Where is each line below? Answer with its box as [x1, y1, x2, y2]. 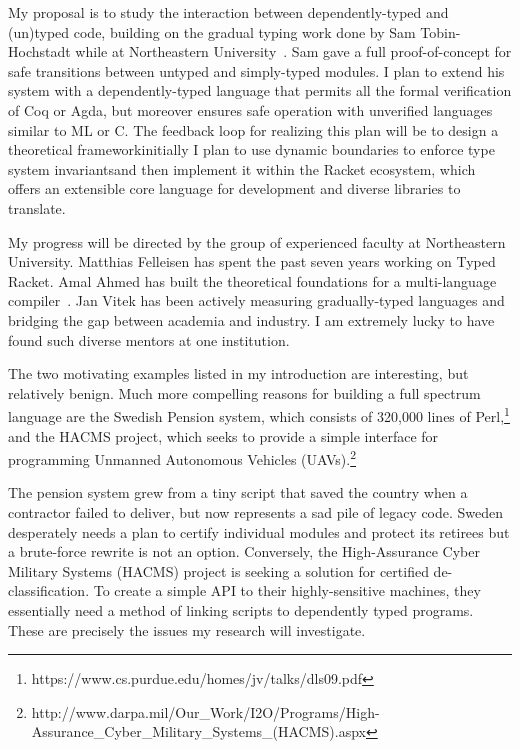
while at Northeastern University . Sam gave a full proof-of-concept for [75, 41, 512, 62]
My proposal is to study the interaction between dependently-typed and [8, 2, 449, 22]
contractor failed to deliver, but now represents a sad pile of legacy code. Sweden [8, 501, 504, 522]
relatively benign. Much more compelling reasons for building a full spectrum [8, 382, 481, 403]
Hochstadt [8, 41, 71, 62]
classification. [8, 580, 90, 601]
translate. [8, 197, 66, 218]
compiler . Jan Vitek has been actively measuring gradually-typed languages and [8, 290, 505, 311]
